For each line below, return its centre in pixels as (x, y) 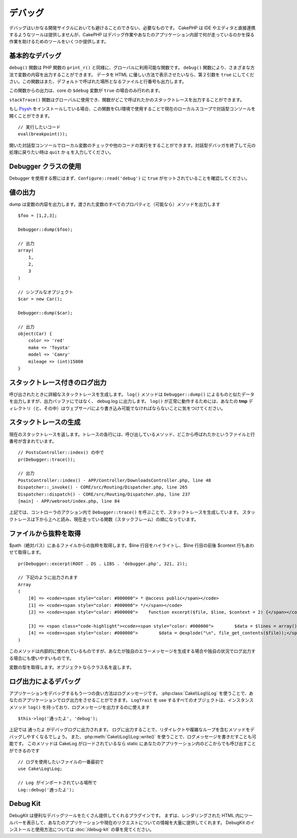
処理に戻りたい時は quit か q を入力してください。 (61, 152)
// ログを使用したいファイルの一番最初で (61, 762)
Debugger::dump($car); (46, 313)
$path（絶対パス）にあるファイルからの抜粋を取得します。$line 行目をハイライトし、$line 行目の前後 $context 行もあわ (132, 545)
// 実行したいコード (39, 127)
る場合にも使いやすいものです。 (42, 658)
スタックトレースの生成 (45, 422)
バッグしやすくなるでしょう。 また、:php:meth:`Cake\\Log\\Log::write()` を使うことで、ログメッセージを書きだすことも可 (133, 736)
